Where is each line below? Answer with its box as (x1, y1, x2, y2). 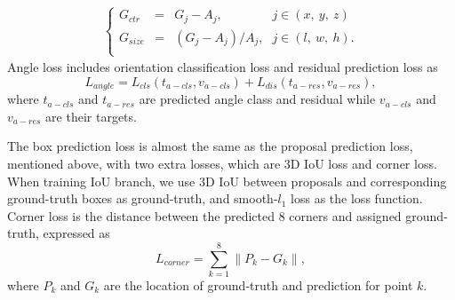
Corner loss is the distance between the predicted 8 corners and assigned (7, 206, 402, 225)
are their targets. (45, 107, 137, 125)
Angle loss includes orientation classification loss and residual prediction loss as (7, 58, 438, 76)
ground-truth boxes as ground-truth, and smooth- (7, 189, 278, 208)
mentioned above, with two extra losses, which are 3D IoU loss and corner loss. (7, 154, 437, 172)
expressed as (43, 224, 110, 242)
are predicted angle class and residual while (139, 90, 376, 108)
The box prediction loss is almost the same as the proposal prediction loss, (7, 137, 413, 155)
